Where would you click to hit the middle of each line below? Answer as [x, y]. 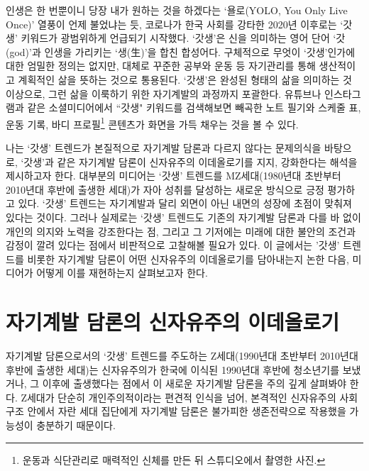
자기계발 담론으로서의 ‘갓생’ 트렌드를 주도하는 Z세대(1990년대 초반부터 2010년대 [182, 356]
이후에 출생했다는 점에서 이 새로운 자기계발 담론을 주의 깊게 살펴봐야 [194, 383]
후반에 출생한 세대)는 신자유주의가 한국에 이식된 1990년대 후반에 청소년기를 [173, 369]
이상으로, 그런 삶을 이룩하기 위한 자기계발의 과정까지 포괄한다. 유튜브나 [164, 93]
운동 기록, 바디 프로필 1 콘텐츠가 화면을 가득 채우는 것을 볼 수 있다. [152, 123]
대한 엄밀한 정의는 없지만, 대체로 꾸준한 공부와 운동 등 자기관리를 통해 [161, 66]
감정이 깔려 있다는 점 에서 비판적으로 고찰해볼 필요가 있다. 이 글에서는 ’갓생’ [173, 245]
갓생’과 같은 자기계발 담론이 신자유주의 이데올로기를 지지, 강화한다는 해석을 [191, 161]
